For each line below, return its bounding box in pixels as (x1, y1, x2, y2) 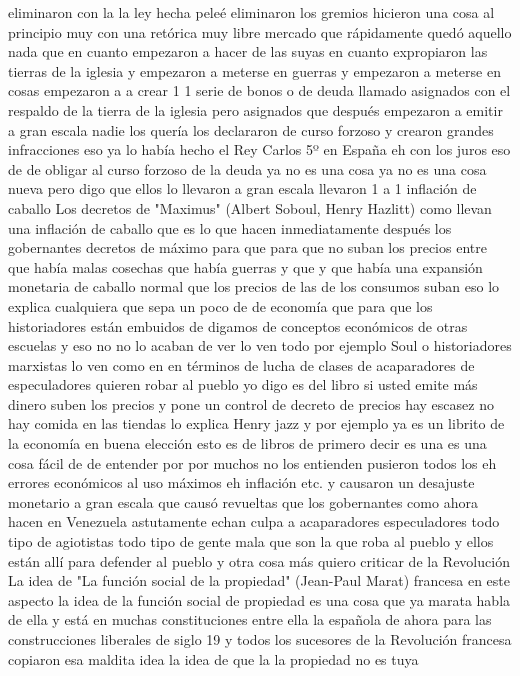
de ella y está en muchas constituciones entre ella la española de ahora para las (8, 609, 492, 630)
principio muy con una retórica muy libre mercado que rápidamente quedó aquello (8, 21, 512, 42)
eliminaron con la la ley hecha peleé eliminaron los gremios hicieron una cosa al (8, 2, 495, 22)
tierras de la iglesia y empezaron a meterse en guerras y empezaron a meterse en (8, 60, 501, 81)
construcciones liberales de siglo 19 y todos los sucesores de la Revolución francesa (8, 629, 512, 649)
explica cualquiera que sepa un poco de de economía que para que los (8, 295, 433, 316)
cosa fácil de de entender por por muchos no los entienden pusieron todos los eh (8, 452, 497, 473)
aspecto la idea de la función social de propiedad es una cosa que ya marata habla (8, 589, 511, 610)
